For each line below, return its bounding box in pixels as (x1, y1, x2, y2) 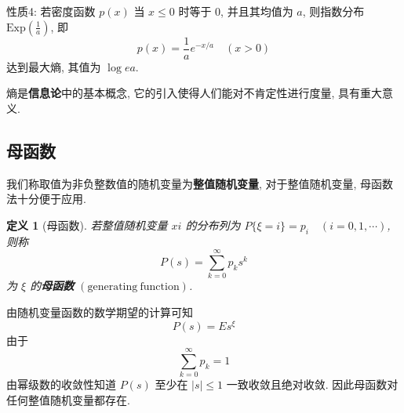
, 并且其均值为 (220, 3, 293, 19)
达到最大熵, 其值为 (6, 58, 101, 74)
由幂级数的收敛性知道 (6, 376, 116, 393)
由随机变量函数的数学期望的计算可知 (6, 303, 193, 320)
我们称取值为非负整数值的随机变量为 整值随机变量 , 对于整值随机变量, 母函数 (6, 175, 394, 191)
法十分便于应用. (6, 190, 86, 207)
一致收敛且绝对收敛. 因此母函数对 (226, 376, 399, 393)
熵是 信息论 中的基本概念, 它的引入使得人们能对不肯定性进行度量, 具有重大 (6, 85, 383, 101)
